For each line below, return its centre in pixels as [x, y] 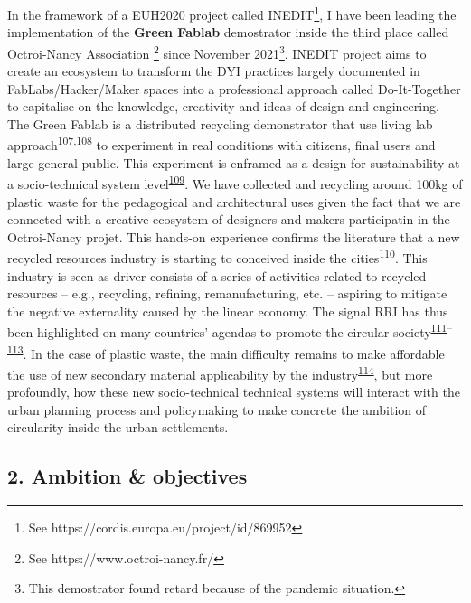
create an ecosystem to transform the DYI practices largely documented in [214, 71]
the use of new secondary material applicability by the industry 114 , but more [220, 372]
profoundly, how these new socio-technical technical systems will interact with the [234, 392]
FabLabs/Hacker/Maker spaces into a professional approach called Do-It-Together [234, 88]
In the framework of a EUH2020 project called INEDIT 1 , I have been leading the [232, 13]
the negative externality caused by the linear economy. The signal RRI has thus [228, 311]
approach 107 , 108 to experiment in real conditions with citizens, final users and [221, 144]
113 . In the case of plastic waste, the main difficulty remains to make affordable [226, 352]
